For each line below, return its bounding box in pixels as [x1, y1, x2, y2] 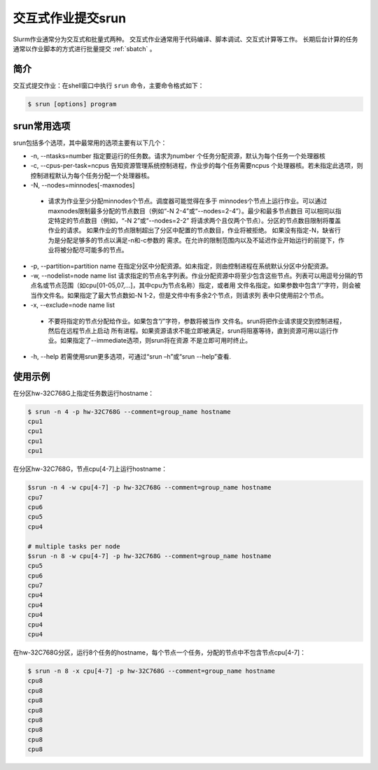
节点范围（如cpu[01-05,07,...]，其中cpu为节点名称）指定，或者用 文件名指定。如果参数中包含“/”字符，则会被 [48, 281, 361, 290]
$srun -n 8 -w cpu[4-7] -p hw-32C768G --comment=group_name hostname [27, 552, 272, 559]
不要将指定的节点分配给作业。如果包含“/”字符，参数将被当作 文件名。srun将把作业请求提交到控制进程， [48, 317, 346, 325]
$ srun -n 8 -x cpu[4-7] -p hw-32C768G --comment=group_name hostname [27, 667, 276, 675]
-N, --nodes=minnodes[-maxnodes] [30, 180, 135, 189]
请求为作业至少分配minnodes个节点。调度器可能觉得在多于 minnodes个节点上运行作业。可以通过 [48, 197, 328, 206]
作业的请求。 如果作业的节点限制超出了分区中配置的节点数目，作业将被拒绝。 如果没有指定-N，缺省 [48, 226, 335, 234]
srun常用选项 [13, 120, 71, 132]
